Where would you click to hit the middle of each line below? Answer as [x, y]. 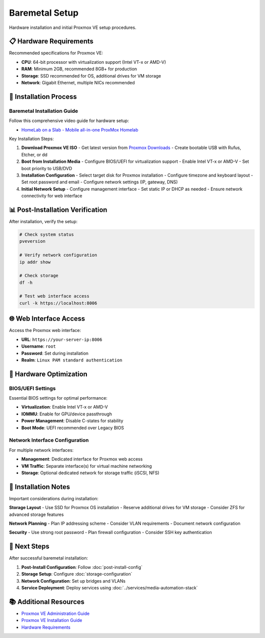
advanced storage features [36, 514]
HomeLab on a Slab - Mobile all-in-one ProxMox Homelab [80, 129]
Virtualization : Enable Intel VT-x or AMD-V [65, 407]
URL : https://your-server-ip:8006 [62, 339]
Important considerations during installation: [54, 498]
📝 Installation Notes [40, 487]
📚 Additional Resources [47, 601]
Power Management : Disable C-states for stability [72, 421]
